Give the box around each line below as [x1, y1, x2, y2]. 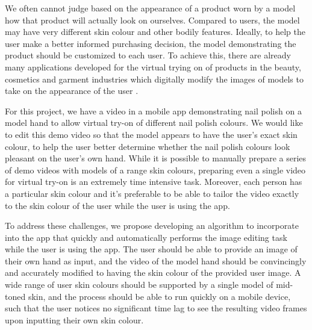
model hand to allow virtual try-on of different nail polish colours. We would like [5, 116, 303, 129]
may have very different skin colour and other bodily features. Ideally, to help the [5, 25, 305, 38]
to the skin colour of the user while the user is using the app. [5, 199, 230, 211]
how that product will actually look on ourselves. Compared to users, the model [5, 13, 300, 26]
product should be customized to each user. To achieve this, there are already [5, 49, 291, 61]
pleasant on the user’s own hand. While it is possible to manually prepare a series [5, 152, 307, 164]
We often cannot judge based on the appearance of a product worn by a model [5, 2, 296, 14]
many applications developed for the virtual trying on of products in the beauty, [5, 60, 301, 73]
